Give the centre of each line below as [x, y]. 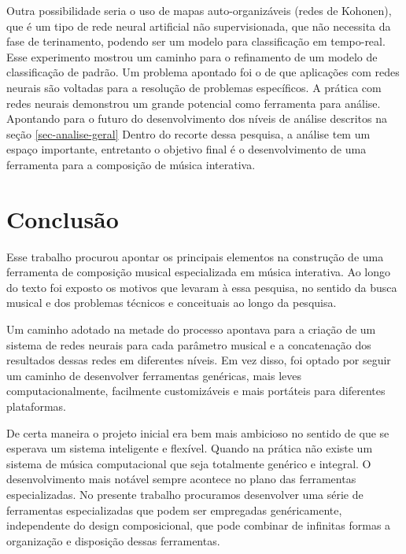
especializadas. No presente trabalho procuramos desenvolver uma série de [185, 494]
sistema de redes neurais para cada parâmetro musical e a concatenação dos [189, 344]
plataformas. [36, 406]
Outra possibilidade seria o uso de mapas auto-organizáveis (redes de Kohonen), [199, 10]
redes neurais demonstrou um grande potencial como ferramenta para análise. [194, 103]
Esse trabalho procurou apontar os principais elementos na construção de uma [195, 256]
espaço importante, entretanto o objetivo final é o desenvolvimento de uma [186, 149]
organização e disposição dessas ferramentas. [113, 540]
